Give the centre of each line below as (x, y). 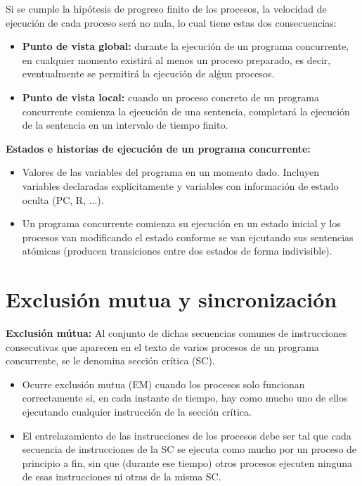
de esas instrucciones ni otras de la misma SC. (122, 477)
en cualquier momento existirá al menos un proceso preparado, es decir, (176, 59)
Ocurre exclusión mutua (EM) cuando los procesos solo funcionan (163, 384)
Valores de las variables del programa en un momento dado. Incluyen (171, 172)
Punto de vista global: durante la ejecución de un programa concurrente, (186, 46)
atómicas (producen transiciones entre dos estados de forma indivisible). (177, 251)
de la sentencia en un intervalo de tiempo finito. (125, 125)
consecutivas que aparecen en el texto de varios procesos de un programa (162, 346)
